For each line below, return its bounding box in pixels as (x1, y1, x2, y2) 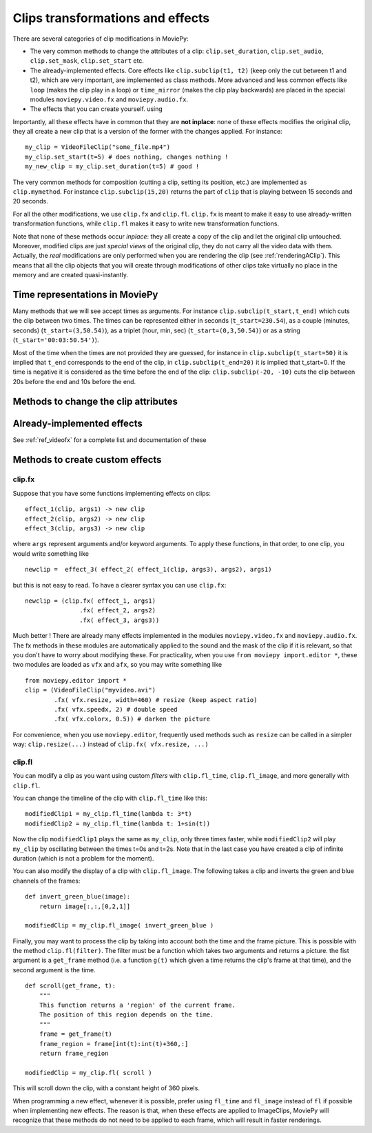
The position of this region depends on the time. (39, 1011, 214, 1019)
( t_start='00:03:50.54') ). (12, 336, 99, 344)
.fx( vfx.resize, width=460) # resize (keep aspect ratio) (54, 696, 258, 703)
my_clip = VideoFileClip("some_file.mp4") (25, 143, 171, 151)
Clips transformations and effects (12, 10, 210, 26)
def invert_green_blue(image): (25, 893, 131, 901)
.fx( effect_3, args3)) (79, 616, 160, 624)
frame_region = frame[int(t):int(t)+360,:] (39, 1040, 189, 1047)
